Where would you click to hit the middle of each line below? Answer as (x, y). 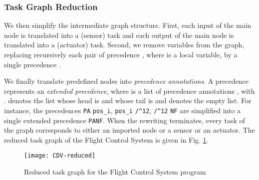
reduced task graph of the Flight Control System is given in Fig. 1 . (106, 139)
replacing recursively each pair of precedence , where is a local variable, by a (121, 54)
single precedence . (32, 64)
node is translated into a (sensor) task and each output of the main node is (119, 35)
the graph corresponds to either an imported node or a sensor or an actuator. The (129, 130)
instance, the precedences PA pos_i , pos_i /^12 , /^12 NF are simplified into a (123, 110)
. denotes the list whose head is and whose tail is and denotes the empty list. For (128, 100)
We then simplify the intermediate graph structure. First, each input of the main (128, 25)
